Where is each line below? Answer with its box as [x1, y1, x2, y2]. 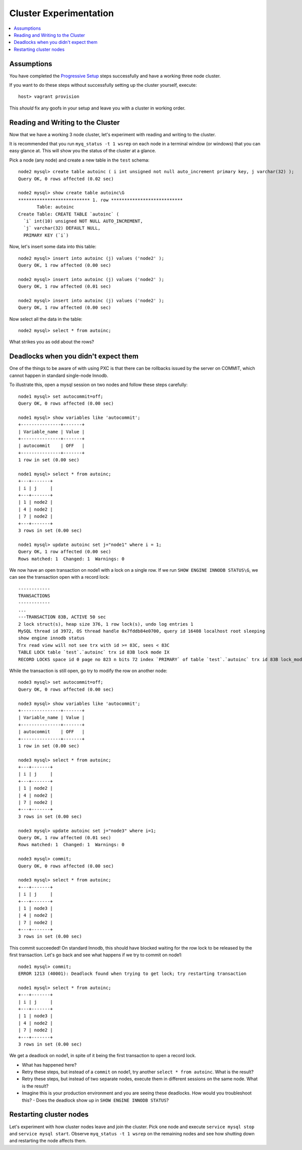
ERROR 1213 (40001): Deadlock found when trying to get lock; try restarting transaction [18, 971, 247, 976]
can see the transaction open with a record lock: [9, 574, 110, 580]
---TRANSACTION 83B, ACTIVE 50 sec [18, 614, 106, 620]
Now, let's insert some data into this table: [9, 244, 97, 250]
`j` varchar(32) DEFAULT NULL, [23, 225, 101, 231]
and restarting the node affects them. [9, 1138, 87, 1144]
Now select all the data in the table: [9, 316, 83, 322]
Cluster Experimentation [9, 8, 114, 19]
